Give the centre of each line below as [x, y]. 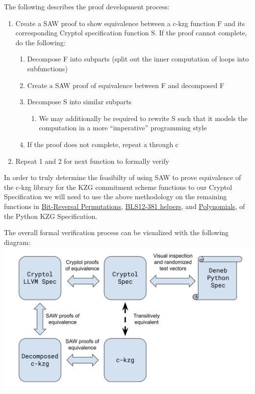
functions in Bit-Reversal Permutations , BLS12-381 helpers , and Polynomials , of [125, 206]
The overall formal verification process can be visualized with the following [116, 232]
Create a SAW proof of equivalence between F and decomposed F [126, 85]
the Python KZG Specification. [51, 216]
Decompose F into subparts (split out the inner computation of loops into [138, 59]
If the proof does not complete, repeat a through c [103, 144]
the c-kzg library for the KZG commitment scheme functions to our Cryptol [118, 187]
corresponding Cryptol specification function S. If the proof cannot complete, [131, 33]
